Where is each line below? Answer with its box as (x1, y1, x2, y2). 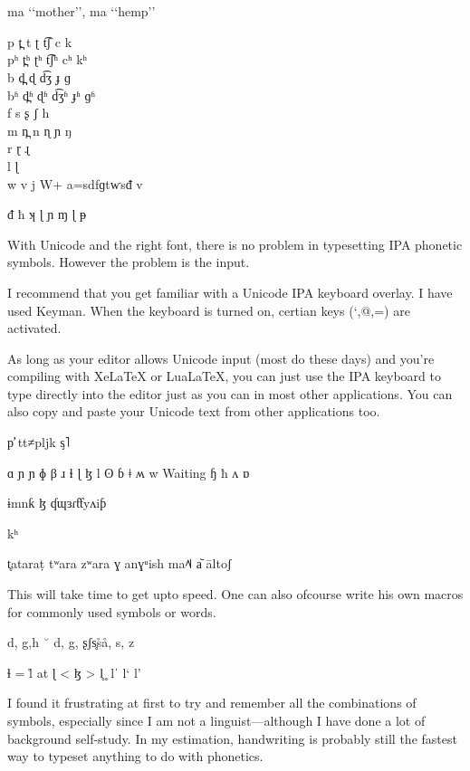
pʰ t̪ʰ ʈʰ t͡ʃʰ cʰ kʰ (7, 50, 88, 69)
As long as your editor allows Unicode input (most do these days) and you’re (7, 348, 435, 367)
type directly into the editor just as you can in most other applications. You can (7, 384, 453, 403)
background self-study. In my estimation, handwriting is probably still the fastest (7, 728, 457, 747)
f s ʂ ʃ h (7, 103, 50, 122)
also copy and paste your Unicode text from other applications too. (7, 402, 380, 421)
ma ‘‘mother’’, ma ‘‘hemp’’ (7, 2, 156, 21)
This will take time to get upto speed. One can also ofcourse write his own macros (7, 585, 464, 604)
